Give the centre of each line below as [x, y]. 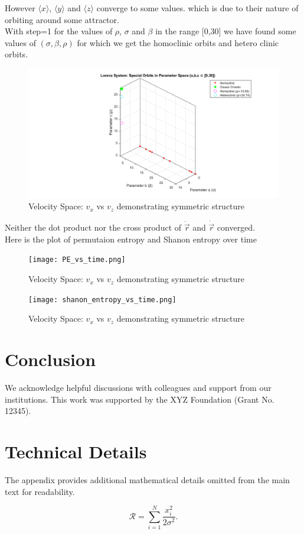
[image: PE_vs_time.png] [77, 260]
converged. [236, 227]
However [20, 8]
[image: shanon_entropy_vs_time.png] [102, 300]
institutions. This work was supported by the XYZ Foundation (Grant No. [140, 399]
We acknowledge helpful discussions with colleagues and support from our [138, 388]
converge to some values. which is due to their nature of [197, 8]
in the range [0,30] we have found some [226, 31]
